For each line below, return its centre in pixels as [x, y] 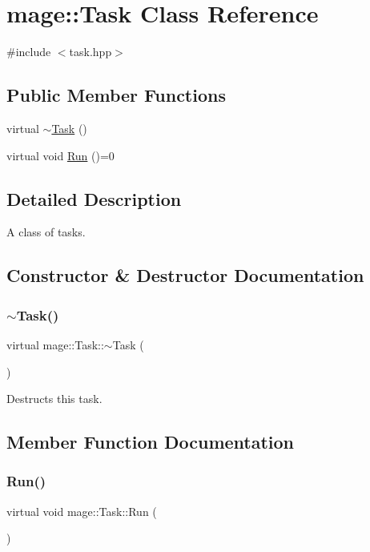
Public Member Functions [116, 95]
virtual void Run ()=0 [60, 155]
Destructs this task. [54, 399]
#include [29, 52]
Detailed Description [94, 198]
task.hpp [90, 52]
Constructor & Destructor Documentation [185, 275]
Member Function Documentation [151, 442]
